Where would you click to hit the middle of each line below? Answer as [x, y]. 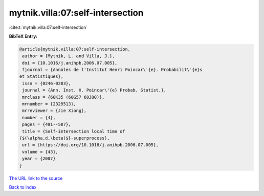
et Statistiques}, [41, 76]
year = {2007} [39, 159]
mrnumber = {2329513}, [49, 104]
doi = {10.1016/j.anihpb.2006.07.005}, [70, 63]
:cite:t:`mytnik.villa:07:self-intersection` [48, 27]
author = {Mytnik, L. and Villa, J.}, [68, 56]
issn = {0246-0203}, [47, 83]
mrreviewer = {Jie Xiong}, [54, 111]
